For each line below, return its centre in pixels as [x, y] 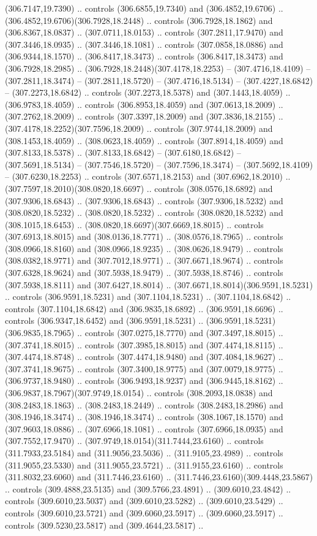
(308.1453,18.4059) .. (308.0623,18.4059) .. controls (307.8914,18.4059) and [144, 140]
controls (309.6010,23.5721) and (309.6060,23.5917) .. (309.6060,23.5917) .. [144, 512]
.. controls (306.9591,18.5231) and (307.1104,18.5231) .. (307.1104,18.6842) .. [148, 297]
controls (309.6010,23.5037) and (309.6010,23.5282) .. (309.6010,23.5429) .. [144, 501]
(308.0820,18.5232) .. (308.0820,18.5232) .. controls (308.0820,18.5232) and [144, 212]
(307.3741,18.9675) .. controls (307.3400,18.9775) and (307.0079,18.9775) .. [144, 368]
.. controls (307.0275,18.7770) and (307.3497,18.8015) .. [180, 333]
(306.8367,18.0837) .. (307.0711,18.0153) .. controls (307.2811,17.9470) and [144, 32]
